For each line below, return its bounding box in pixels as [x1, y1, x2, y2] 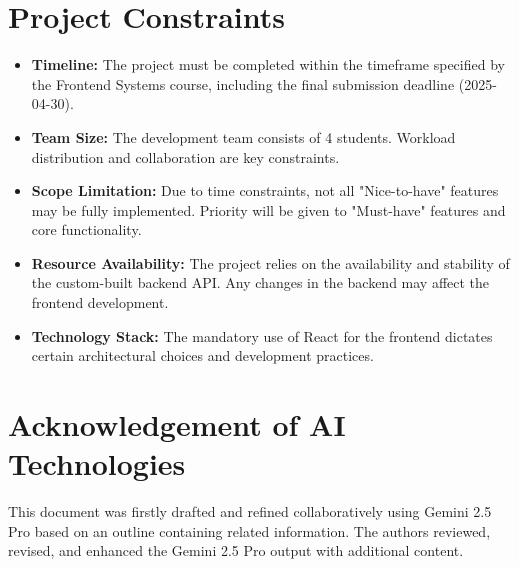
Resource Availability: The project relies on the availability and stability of [31, 252, 510, 273]
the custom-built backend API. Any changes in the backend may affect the [31, 272, 490, 293]
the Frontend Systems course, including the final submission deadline [31, 73, 455, 94]
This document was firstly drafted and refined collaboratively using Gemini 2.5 [8, 501, 492, 522]
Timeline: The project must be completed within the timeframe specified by [31, 54, 505, 75]
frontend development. [31, 292, 169, 313]
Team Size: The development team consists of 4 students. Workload [31, 126, 456, 147]
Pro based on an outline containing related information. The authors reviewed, [8, 520, 491, 541]
